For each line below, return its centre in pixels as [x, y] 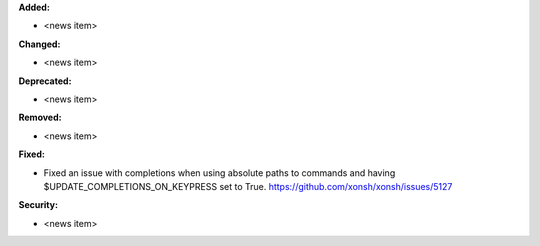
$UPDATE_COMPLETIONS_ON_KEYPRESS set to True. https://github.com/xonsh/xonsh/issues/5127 [248, 186]
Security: [38, 205]
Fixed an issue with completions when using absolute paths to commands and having [219, 172]
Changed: [39, 44]
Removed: [40, 117]
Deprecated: [45, 81]
